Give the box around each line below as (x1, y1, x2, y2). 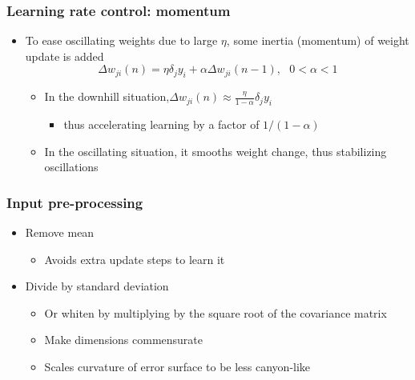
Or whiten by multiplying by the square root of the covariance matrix (44, 304, 387, 321)
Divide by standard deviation (25, 278, 169, 294)
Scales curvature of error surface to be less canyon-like (44, 358, 311, 374)
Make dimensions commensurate (44, 331, 203, 348)
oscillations (44, 158, 99, 175)
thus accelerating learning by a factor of (63, 116, 260, 132)
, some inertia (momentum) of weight (226, 32, 409, 49)
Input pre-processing (6, 192, 143, 212)
